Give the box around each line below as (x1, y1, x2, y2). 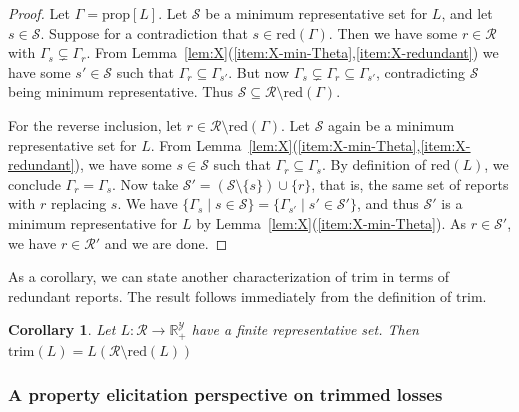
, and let (441, 3, 493, 23)
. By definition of (322, 154, 427, 175)
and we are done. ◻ (104, 232, 228, 253)
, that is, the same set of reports (311, 173, 509, 194)
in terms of (382, 266, 450, 287)
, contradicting (375, 61, 466, 82)
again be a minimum (328, 114, 455, 135)
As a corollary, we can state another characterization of (8, 266, 347, 287)
